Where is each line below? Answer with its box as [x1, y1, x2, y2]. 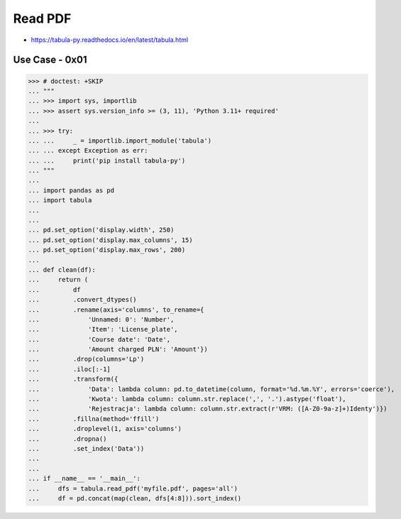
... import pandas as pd [28, 186, 115, 195]
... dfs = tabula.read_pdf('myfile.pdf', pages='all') [28, 484, 238, 493]
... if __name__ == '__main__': [28, 474, 141, 483]
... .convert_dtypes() [28, 295, 138, 304]
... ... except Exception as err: [28, 146, 148, 155]
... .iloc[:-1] [28, 365, 111, 373]
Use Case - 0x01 [13, 54, 87, 66]
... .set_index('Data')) [28, 444, 145, 452]
